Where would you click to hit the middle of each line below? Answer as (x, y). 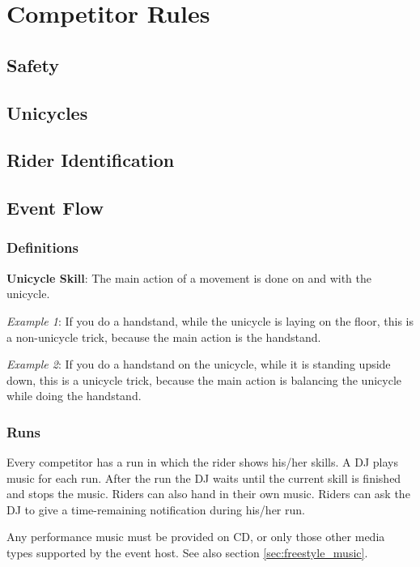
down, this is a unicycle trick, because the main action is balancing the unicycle (204, 379)
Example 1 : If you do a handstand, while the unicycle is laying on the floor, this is (210, 320)
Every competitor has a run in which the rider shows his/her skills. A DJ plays (202, 462)
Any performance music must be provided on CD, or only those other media (196, 537)
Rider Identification (91, 160)
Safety (33, 64)
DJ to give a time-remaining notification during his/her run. (156, 509)
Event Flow (55, 208)
